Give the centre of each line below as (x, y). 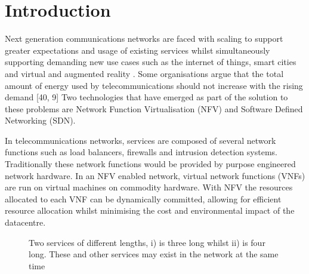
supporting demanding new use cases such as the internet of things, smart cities (151, 62)
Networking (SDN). (40, 120)
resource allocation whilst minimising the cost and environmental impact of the (150, 210)
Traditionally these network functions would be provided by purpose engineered (150, 164)
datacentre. (25, 222)
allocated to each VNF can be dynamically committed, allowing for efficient (143, 198)
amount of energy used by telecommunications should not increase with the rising (154, 85)
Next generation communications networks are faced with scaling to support (144, 39)
